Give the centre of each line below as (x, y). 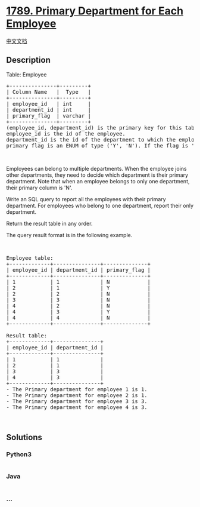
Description (28, 60)
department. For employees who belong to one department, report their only (100, 205)
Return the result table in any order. (49, 223)
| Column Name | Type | (49, 92)
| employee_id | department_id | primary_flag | (78, 270)
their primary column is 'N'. (39, 188)
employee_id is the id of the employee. (66, 133)
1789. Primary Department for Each (95, 11)
